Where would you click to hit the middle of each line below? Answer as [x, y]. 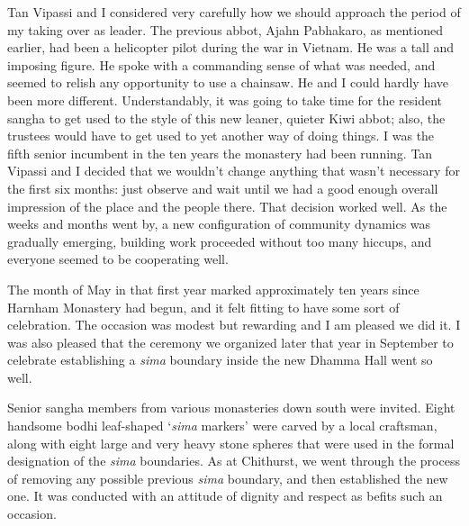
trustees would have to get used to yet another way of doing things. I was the [221, 136]
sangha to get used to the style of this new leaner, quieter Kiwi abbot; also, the [226, 118]
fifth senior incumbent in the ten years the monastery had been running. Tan [220, 153]
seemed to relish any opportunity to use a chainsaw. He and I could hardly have [228, 82]
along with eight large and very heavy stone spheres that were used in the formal [231, 443]
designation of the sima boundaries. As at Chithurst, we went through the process [234, 461]
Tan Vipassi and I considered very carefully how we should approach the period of [234, 12]
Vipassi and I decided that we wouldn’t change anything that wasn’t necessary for [234, 171]
